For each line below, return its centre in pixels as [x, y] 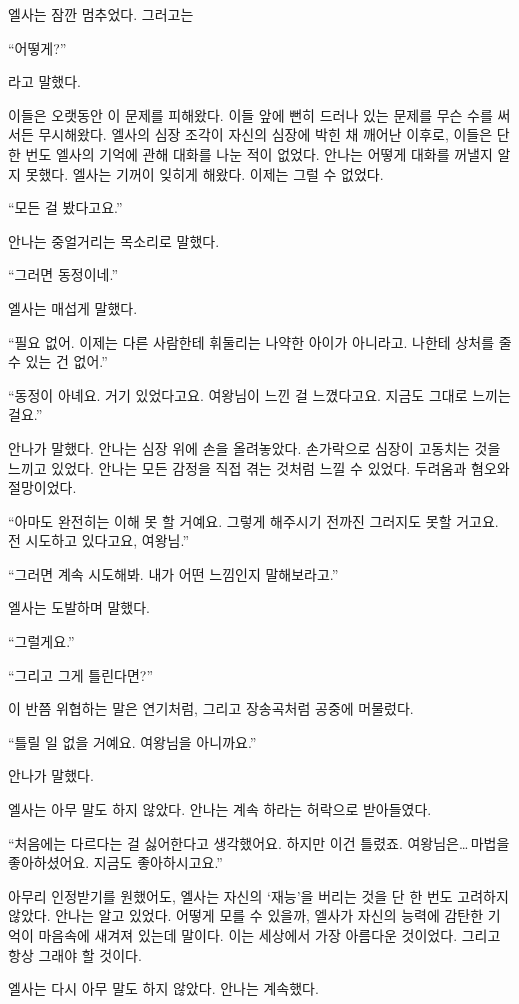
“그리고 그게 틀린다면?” [81, 674]
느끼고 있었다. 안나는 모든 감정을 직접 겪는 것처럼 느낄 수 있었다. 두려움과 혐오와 [259, 467]
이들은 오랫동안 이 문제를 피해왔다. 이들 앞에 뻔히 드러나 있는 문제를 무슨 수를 [250, 114]
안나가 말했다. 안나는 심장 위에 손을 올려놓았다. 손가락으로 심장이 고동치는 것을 [254, 447]
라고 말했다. [44, 81]
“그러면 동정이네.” [63, 274]
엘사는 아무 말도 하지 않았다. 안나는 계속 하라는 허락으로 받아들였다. [220, 809]
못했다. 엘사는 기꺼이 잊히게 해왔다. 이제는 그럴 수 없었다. [204, 173]
